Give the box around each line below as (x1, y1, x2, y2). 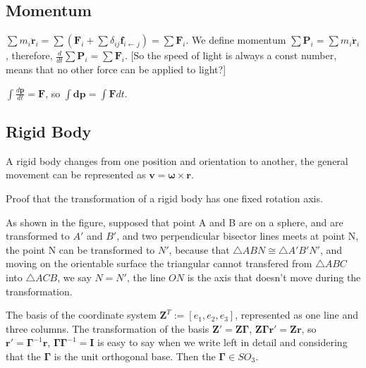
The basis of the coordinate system (6, 307, 157, 322)
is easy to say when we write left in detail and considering (97, 335, 348, 350)
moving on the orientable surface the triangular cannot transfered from (6, 256, 312, 271)
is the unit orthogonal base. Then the (54, 348, 216, 363)
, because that (169, 242, 230, 257)
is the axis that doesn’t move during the (187, 269, 361, 284)
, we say (57, 269, 92, 284)
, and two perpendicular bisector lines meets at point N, (116, 228, 359, 243)
